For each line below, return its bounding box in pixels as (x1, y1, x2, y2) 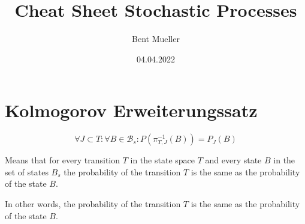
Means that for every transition (5, 154, 120, 166)
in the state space (130, 154, 195, 166)
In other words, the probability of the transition (5, 198, 181, 210)
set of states (5, 165, 49, 178)
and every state (205, 154, 262, 166)
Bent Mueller (132, 32, 180, 45)
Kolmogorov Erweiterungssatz (5, 98, 258, 123)
